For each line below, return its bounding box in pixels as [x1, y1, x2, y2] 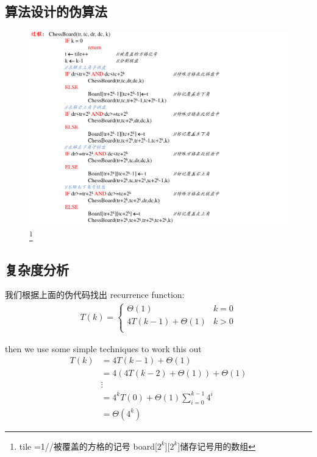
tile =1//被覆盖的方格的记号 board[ [19, 439, 157, 452]
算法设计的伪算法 [5, 2, 107, 21]
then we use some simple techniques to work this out [5, 342, 202, 355]
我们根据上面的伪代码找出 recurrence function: [5, 288, 185, 301]
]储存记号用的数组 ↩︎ [177, 439, 256, 452]
